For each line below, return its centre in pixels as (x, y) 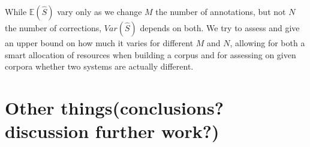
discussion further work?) (112, 131)
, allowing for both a (267, 43)
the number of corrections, (53, 28)
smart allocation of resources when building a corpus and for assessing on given (151, 54)
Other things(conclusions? (114, 107)
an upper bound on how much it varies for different (99, 43)
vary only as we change (100, 11)
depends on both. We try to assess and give (220, 28)
